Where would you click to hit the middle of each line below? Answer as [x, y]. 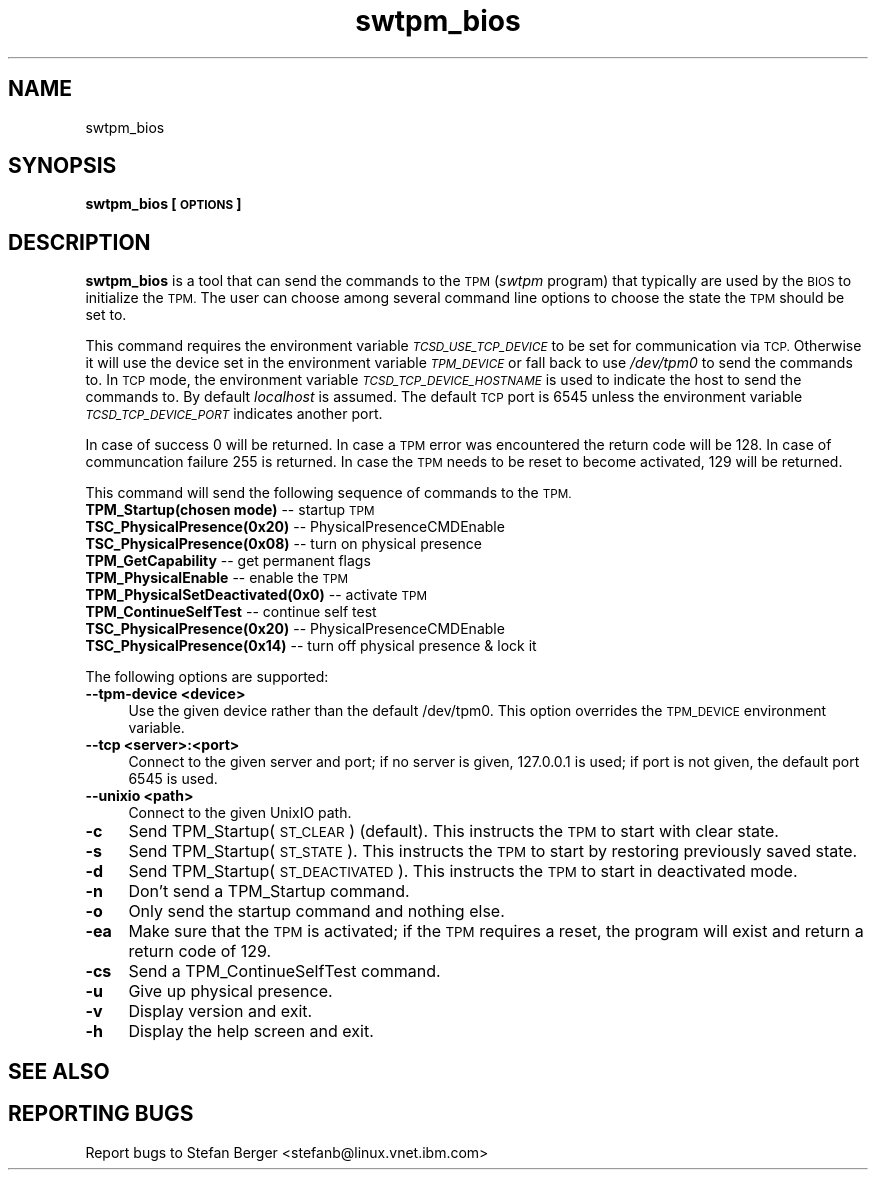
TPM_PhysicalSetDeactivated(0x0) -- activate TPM [256, 595]
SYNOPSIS [62, 166]
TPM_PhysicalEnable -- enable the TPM [217, 578]
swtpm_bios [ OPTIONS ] [163, 204]
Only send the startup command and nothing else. [316, 911]
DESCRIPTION [79, 242]
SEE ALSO [59, 1071]
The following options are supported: [207, 677]
